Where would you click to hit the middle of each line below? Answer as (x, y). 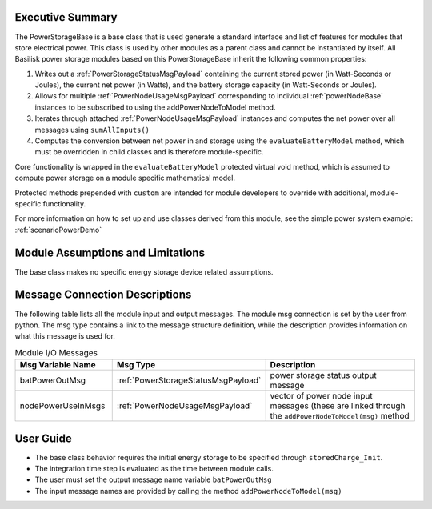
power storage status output (324, 375)
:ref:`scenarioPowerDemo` (58, 230)
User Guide (43, 438)
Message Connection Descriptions (103, 295)
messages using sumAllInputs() (92, 130)
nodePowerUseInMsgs (62, 406)
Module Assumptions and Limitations (110, 252)
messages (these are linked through (338, 406)
